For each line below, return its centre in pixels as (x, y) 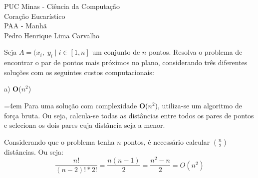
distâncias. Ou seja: (34, 151)
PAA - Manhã (25, 26)
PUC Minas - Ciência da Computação (62, 6)
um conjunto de (116, 52)
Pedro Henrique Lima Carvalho (52, 35)
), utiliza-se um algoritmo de (198, 105)
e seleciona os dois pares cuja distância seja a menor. (85, 125)
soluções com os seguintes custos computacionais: (79, 72)
